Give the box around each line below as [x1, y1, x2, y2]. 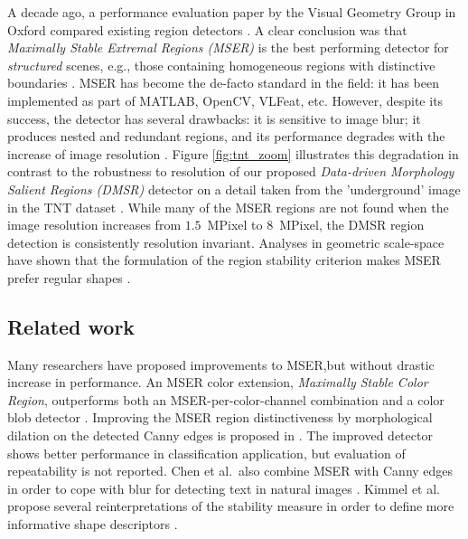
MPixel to [207, 215, 263, 234]
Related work [7, 312, 136, 340]
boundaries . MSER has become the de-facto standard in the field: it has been [7, 73, 439, 92]
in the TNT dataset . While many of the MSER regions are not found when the [7, 197, 449, 216]
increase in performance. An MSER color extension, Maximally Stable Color [7, 373, 428, 392]
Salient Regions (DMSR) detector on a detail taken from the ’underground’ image [7, 179, 461, 198]
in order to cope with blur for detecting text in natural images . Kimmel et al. [7, 478, 441, 497]
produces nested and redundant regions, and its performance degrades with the [7, 127, 445, 146]
